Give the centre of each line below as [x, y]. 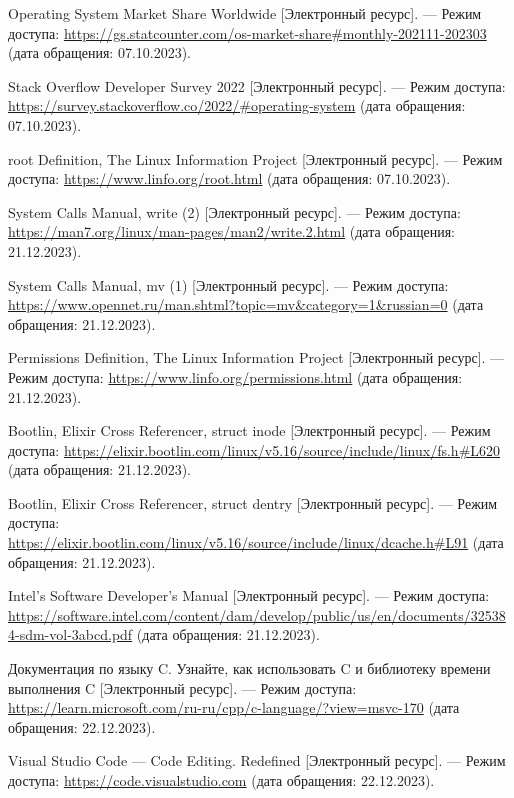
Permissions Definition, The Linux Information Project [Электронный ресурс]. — [256, 357]
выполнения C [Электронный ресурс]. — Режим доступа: [182, 687]
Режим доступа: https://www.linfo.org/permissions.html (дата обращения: [235, 376]
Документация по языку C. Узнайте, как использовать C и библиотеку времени [249, 668]
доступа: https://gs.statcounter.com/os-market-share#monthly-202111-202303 [247, 32]
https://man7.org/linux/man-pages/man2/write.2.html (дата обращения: [231, 231]
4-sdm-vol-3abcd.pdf [70, 634]
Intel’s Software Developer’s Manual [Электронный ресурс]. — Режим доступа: [249, 595]
